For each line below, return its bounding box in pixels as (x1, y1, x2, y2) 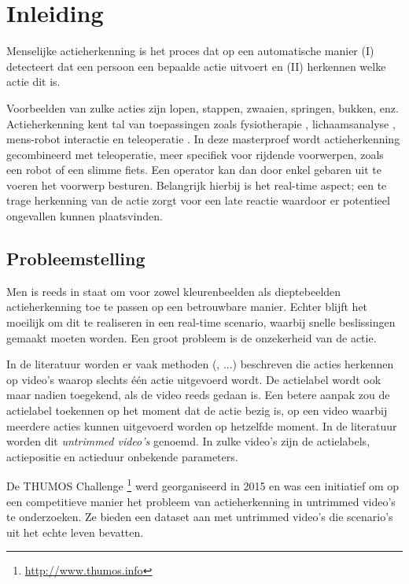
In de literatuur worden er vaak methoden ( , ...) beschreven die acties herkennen (6, 356, 394, 372)
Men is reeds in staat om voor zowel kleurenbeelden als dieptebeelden (6, 283, 341, 299)
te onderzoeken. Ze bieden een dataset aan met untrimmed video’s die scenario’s (6, 508, 393, 525)
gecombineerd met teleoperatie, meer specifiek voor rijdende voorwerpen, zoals (6, 146, 384, 162)
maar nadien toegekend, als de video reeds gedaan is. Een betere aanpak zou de (6, 386, 390, 403)
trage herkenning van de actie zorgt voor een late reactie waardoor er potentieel (6, 192, 390, 209)
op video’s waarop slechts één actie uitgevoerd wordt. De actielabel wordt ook (6, 371, 381, 387)
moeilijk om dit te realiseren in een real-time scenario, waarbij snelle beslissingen (6, 314, 396, 331)
